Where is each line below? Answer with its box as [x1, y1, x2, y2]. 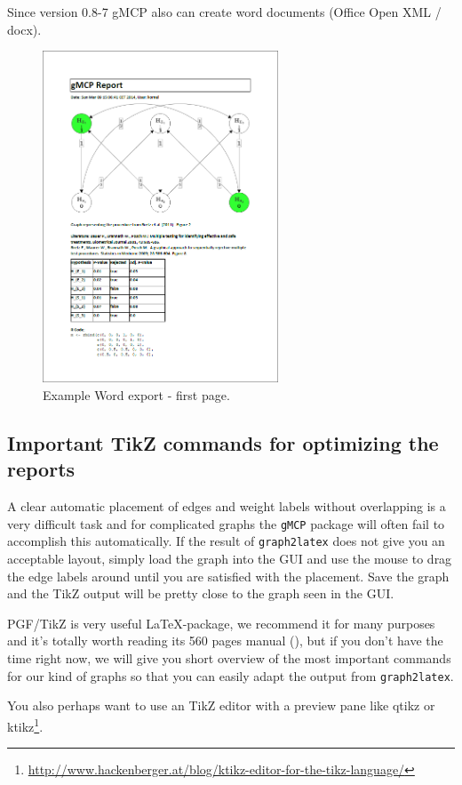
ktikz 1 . [7, 714, 44, 735]
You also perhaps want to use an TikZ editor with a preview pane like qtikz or [7, 696, 435, 715]
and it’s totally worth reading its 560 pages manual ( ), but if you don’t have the [7, 631, 443, 650]
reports [7, 455, 76, 483]
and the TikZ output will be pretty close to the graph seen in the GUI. [7, 584, 394, 603]
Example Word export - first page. [43, 386, 230, 405]
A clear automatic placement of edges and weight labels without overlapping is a [7, 497, 446, 516]
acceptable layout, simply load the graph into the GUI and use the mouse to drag [7, 549, 452, 568]
